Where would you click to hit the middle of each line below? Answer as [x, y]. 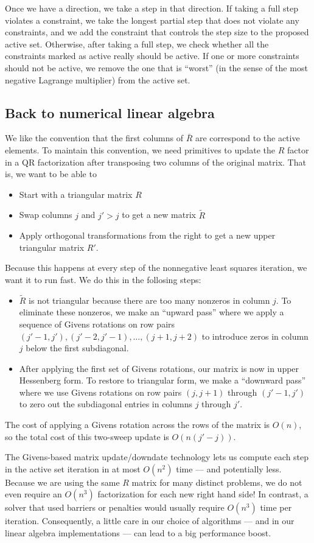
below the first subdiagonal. [77, 348]
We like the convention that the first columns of [94, 138]
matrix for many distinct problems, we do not [217, 482]
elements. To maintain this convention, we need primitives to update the [140, 149]
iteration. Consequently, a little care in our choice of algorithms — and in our [150, 521]
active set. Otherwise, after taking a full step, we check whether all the [137, 44]
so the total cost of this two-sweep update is [87, 436]
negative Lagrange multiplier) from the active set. [98, 79]
